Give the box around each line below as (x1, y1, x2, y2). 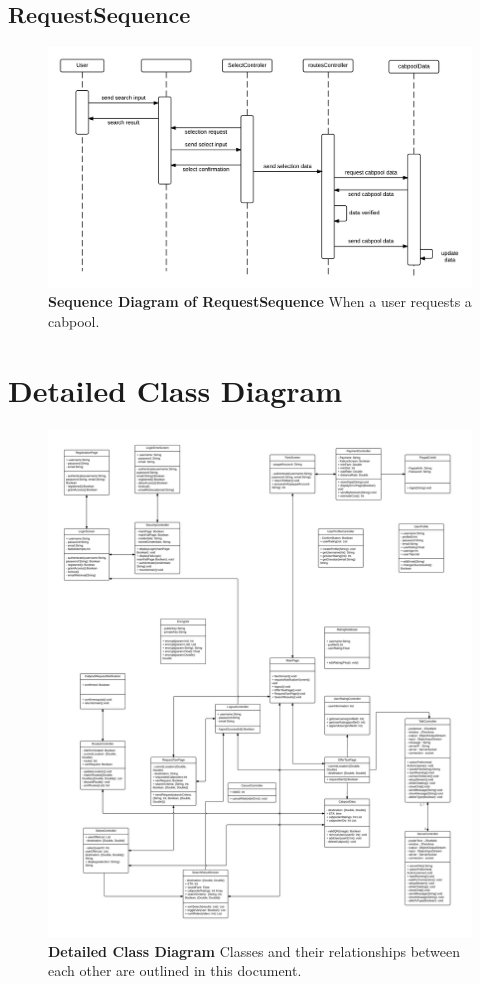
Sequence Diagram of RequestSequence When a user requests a (48, 291, 472, 312)
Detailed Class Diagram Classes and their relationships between (48, 940, 461, 961)
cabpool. (48, 310, 100, 331)
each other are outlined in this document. (48, 960, 302, 981)
